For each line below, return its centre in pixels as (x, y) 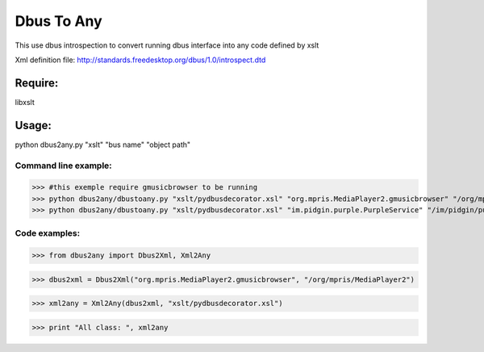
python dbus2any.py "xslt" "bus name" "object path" (103, 145)
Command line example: (63, 166)
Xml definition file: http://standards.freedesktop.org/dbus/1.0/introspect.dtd (140, 60)
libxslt (25, 102)
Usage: (33, 125)
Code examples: (48, 233)
